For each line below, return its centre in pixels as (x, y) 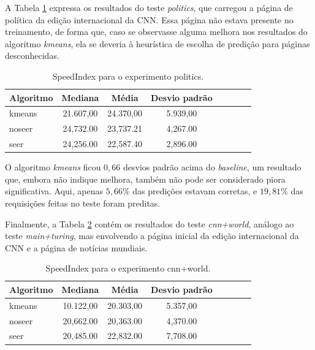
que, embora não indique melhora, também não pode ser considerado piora (145, 179)
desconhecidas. (32, 55)
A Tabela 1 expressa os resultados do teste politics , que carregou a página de (149, 7)
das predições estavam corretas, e (195, 191)
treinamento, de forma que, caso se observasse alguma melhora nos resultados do (156, 32)
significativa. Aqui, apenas (54, 191)
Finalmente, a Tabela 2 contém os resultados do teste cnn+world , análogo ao (150, 223)
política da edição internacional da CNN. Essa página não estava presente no (149, 19)
